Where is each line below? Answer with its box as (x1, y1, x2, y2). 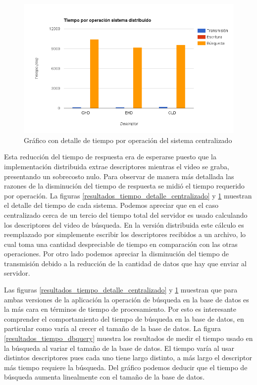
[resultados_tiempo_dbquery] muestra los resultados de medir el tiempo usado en (4, 333, 253, 343)
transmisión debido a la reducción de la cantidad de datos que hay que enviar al (4, 258, 247, 268)
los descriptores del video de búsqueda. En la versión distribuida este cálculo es (4, 219, 244, 230)
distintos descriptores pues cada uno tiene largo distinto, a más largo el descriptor (4, 352, 252, 363)
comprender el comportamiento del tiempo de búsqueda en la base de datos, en (4, 313, 244, 324)
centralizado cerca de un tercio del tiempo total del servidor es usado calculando (4, 209, 248, 220)
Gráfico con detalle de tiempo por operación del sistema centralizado (24, 135, 232, 145)
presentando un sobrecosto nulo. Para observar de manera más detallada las (4, 171, 234, 181)
